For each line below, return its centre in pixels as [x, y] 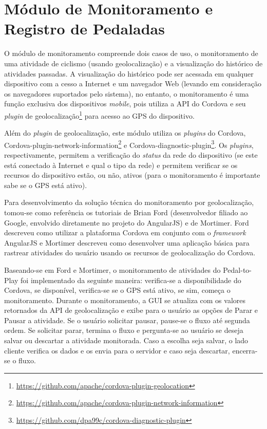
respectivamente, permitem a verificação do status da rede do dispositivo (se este [131, 154]
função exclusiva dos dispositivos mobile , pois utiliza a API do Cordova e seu [125, 104]
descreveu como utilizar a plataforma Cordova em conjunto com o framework [125, 232]
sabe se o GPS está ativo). [46, 185]
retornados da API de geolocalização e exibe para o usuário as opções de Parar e [131, 310]
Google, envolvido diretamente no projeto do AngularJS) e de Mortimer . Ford [127, 222]
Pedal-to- [237, 269]
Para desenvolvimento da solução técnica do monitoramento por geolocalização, [129, 202]
